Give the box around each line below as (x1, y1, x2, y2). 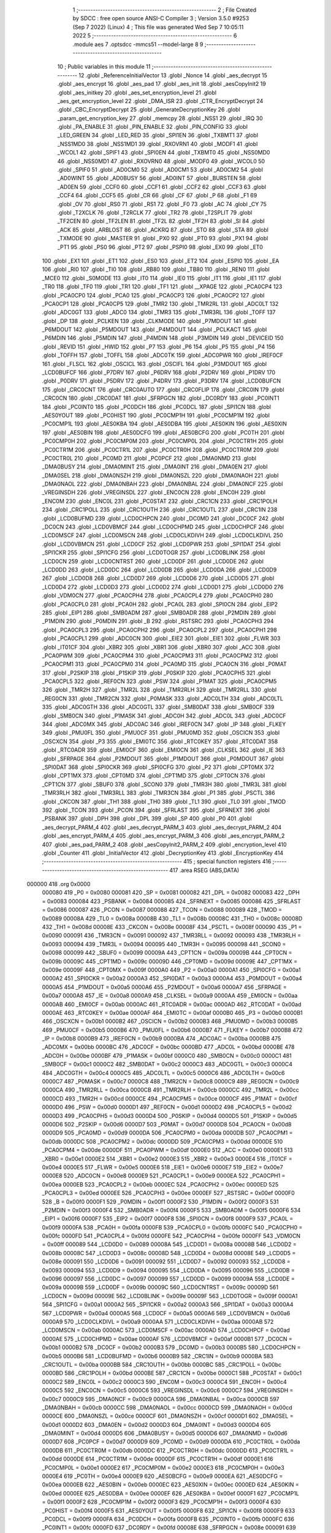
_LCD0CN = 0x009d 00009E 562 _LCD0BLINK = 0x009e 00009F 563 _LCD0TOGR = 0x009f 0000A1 (42, 1292, 298, 1299)
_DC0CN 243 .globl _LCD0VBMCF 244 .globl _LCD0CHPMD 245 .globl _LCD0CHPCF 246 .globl (42, 523, 284, 530)
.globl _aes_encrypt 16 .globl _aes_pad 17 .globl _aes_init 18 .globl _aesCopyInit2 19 (57, 80, 266, 88)
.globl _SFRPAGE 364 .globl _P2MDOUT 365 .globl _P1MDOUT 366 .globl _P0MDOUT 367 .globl (42, 755, 284, 762)
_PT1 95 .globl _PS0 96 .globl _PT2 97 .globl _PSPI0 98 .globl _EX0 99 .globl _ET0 (57, 243, 263, 251)
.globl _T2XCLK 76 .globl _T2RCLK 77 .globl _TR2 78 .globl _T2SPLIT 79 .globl (57, 208, 253, 216)
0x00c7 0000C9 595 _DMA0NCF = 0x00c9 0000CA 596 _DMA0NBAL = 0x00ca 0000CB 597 (42, 1395, 280, 1402)
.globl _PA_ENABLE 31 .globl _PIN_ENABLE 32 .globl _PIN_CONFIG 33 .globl (57, 123, 248, 131)
